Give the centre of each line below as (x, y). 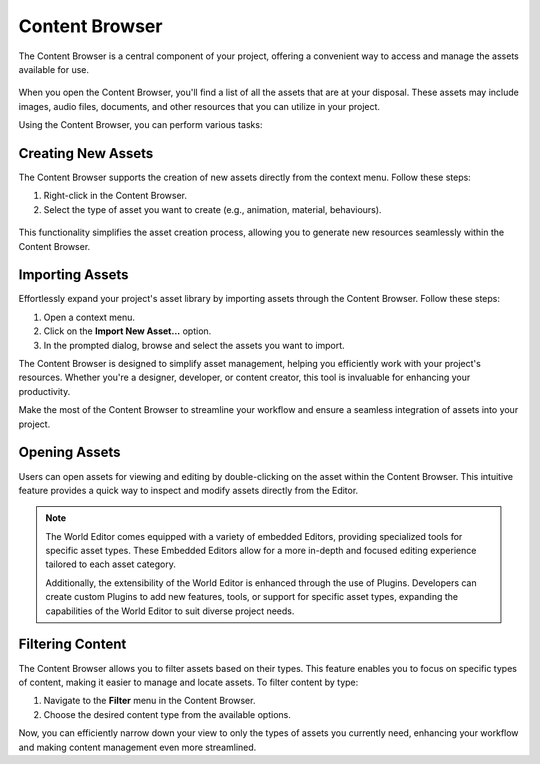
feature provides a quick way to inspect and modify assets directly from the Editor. (188, 490)
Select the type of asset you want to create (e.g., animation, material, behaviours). (212, 209)
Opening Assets (69, 452)
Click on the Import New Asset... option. (127, 331)
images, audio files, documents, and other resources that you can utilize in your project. (199, 106)
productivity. (44, 391)
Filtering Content (72, 644)
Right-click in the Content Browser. (115, 196)
